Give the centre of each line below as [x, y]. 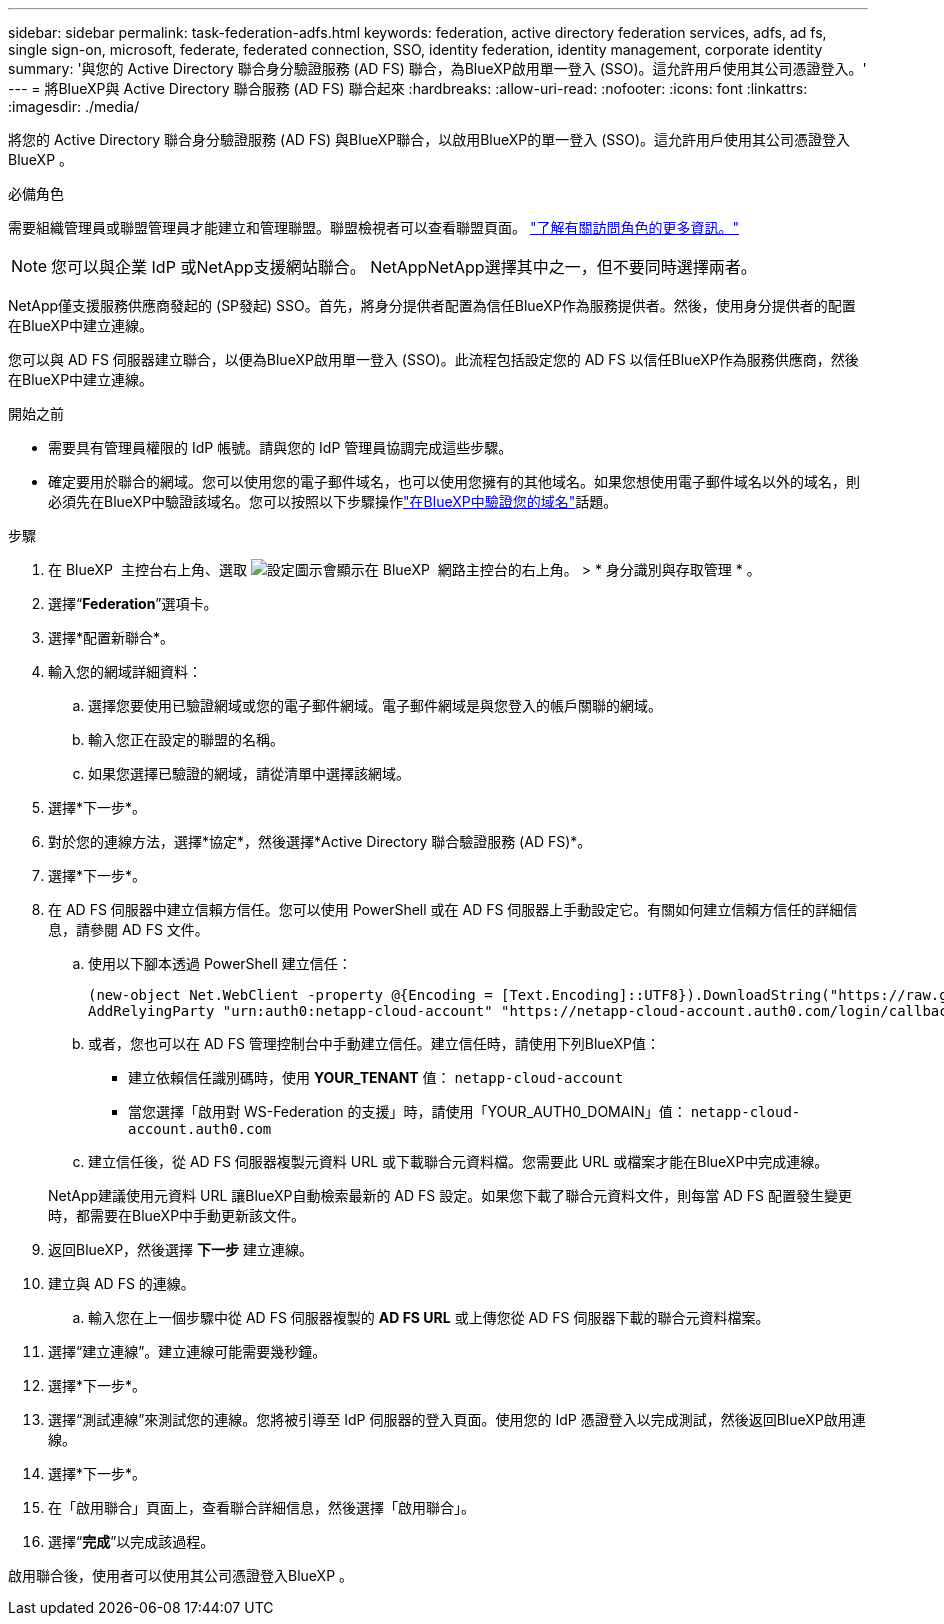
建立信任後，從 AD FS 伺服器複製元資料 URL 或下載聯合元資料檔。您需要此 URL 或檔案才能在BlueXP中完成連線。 [458, 1161]
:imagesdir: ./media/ [74, 106]
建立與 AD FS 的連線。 [121, 1283]
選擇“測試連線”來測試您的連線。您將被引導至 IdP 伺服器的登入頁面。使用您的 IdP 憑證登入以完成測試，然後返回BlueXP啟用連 [457, 1419]
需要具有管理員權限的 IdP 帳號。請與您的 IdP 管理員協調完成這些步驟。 [280, 447]
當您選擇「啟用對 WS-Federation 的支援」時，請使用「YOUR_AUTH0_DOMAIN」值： [407, 1111]
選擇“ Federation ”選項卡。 [133, 603]
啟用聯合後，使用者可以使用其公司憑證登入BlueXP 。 [181, 1575]
